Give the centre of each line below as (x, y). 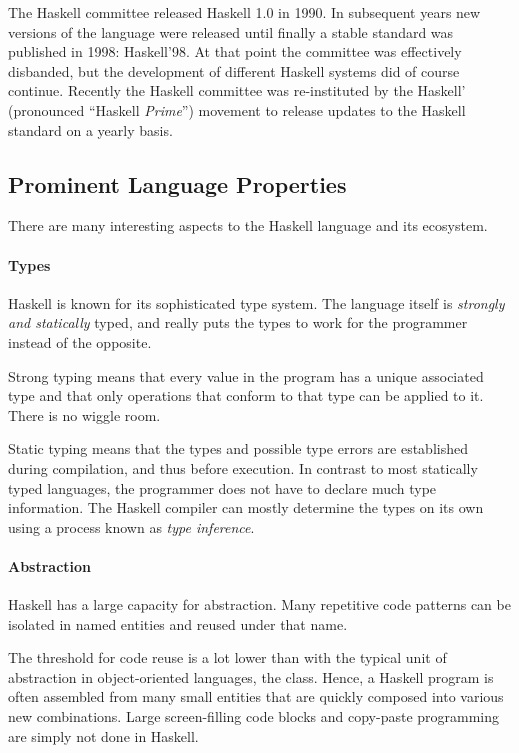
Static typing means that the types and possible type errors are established (238, 448)
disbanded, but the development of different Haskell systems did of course (234, 70)
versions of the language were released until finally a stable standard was (231, 31)
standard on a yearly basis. (90, 129)
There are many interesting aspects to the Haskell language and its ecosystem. (248, 225)
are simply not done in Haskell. (103, 735)
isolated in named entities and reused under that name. (178, 623)
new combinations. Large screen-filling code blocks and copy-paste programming (254, 716)
